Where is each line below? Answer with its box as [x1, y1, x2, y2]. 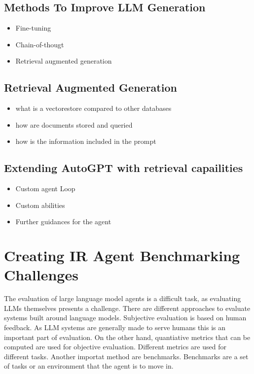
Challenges [4, 265, 78, 285]
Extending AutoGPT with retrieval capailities [4, 160, 243, 175]
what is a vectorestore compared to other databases [15, 103, 172, 113]
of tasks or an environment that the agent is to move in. [4, 361, 174, 371]
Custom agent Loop [15, 183, 75, 194]
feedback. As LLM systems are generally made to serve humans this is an [4, 322, 226, 333]
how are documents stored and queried [15, 119, 133, 130]
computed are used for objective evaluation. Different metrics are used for [4, 341, 226, 352]
